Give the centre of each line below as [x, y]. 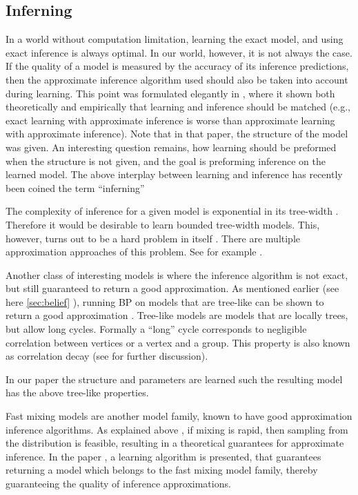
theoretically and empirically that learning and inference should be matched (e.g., [178, 107]
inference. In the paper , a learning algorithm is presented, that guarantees [163, 456]
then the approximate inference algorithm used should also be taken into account [177, 79]
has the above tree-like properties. [77, 392]
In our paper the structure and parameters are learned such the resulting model [174, 379]
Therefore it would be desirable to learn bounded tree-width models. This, [163, 224]
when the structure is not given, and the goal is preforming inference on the [166, 161]
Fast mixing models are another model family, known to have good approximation [179, 416]
